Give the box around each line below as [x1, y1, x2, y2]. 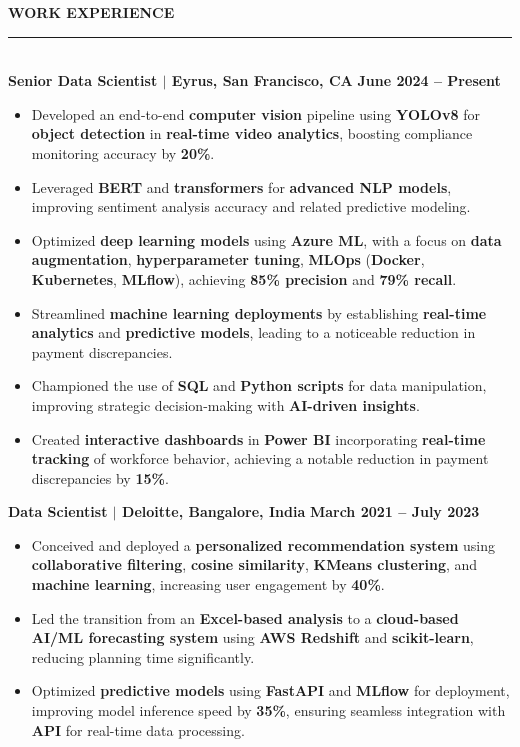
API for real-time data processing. [31, 719, 245, 740]
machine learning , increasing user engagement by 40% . [31, 574, 385, 595]
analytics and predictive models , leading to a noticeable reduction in [31, 322, 476, 343]
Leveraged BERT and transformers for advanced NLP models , [31, 176, 452, 197]
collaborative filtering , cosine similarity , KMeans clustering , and [31, 554, 478, 575]
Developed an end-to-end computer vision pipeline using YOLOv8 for [31, 103, 480, 124]
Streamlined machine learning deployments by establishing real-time [31, 302, 487, 323]
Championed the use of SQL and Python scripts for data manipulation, [31, 375, 487, 396]
